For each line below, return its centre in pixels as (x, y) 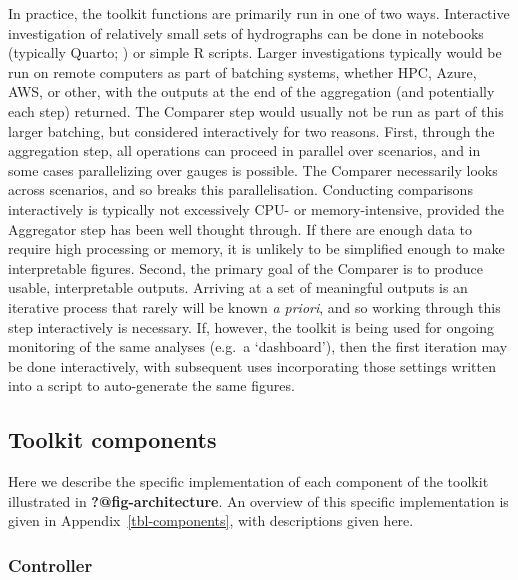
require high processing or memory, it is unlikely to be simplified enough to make (256, 248)
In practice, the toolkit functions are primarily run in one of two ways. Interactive (259, 13)
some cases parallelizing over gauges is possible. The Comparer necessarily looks (253, 169)
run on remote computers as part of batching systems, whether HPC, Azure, (242, 71)
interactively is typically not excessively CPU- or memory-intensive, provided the (256, 208)
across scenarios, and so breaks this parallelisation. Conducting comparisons (240, 189)
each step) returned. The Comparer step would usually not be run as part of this (256, 110)
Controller (50, 564)
